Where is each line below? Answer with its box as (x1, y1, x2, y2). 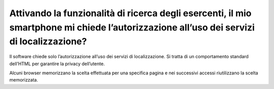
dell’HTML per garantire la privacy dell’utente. (9, 61, 105, 67)
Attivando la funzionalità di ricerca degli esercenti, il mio (9, 8, 252, 19)
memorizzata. (9, 77, 38, 83)
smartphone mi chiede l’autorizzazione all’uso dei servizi (9, 22, 255, 33)
